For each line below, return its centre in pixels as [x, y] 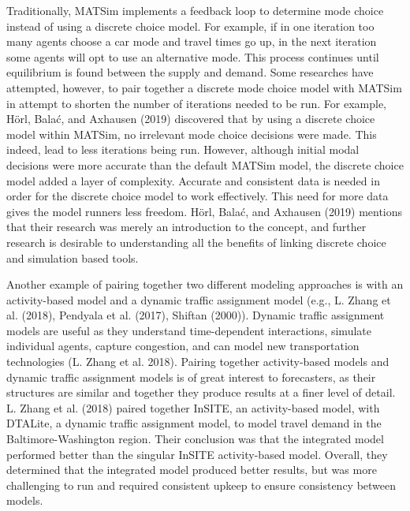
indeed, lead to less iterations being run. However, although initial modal [183, 149]
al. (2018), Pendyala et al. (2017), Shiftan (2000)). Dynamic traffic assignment [196, 315]
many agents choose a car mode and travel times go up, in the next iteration [192, 41]
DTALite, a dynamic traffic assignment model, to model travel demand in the [194, 423]
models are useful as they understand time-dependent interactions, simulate [189, 330]
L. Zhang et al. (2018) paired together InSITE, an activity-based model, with [193, 407]
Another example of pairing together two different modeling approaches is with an [205, 284]
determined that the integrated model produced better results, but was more [192, 470]
